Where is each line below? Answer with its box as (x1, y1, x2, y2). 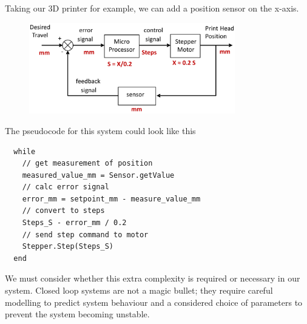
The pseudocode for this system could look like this (5, 124, 196, 137)
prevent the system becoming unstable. (5, 308, 150, 320)
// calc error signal (22, 183, 109, 192)
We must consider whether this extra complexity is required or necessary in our (5, 272, 300, 285)
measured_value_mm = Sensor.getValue (22, 170, 175, 180)
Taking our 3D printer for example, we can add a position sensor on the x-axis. (5, 2, 299, 14)
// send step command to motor (22, 230, 149, 239)
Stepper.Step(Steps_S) (22, 242, 113, 251)
